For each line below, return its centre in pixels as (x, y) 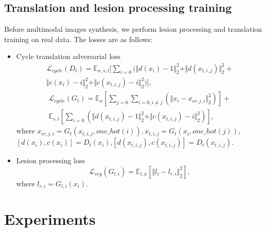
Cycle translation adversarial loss (68, 56)
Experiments (50, 219)
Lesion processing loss (51, 160)
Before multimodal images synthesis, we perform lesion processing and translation (133, 29)
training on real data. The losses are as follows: (78, 39)
